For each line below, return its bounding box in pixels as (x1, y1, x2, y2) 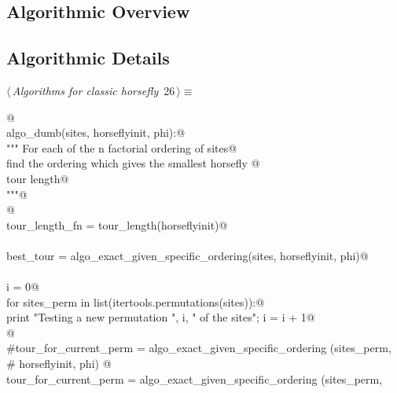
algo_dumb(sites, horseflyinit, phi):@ (6, 124, 186, 141)
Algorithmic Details (6, 46, 170, 70)
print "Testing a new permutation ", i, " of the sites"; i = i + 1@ (6, 309, 315, 325)
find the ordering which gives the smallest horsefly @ (6, 155, 260, 171)
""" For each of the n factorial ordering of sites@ (6, 139, 237, 156)
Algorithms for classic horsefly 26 (12, 82, 175, 98)
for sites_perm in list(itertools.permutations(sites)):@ (6, 293, 265, 310)
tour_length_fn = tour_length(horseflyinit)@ (6, 216, 228, 233)
